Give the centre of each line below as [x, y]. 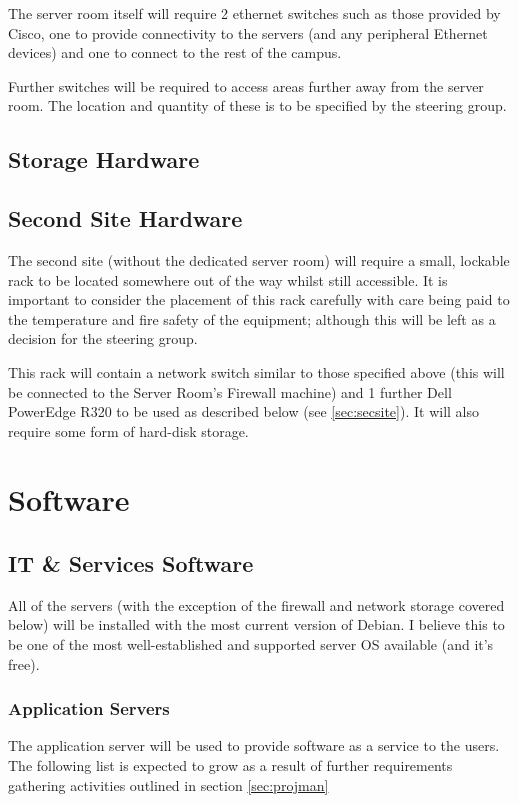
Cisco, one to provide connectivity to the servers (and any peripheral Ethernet [248, 32]
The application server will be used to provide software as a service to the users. [254, 745]
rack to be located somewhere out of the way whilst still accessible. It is [228, 279]
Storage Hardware [104, 159]
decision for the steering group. [103, 338]
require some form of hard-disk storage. [128, 430]
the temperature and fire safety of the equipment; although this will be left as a [252, 318]
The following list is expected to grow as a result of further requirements [230, 765]
